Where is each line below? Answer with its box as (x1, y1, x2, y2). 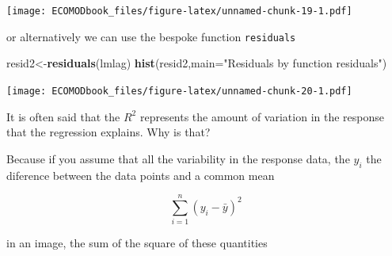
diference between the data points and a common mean (6, 166, 275, 183)
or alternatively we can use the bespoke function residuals (6, 28, 296, 44)
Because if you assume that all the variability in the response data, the (6, 150, 350, 166)
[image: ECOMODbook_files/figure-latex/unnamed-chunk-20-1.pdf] (6, 85, 352, 97)
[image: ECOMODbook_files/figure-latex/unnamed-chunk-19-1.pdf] (6, 6, 352, 17)
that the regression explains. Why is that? (6, 124, 211, 140)
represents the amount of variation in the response (139, 108, 384, 124)
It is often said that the (6, 108, 120, 124)
